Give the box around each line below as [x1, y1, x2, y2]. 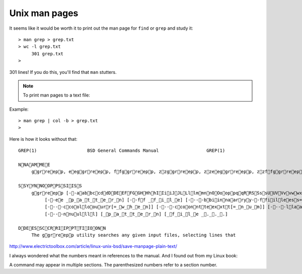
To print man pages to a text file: [23, 92, 90, 98]
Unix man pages [9, 8, 79, 19]
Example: [9, 106, 29, 112]
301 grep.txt [31, 51, 64, 56]
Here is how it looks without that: [9, 136, 78, 142]
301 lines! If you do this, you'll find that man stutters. [9, 69, 117, 75]
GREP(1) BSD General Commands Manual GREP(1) [18, 148, 225, 153]
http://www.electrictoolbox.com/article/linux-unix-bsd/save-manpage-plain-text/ [9, 243, 177, 249]
